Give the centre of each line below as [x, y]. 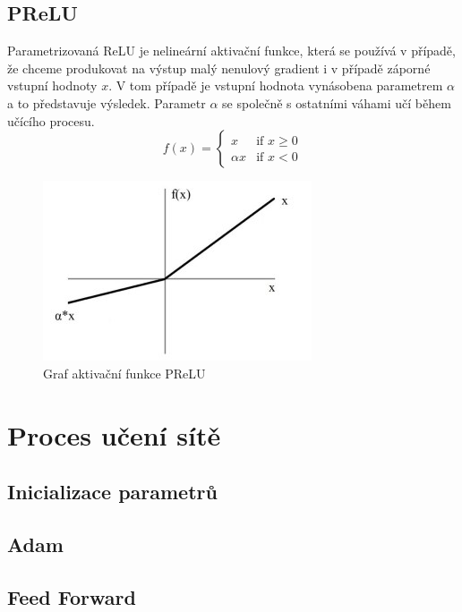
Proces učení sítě [114, 434]
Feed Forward [72, 596]
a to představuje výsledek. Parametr [107, 102]
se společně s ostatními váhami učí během [337, 102]
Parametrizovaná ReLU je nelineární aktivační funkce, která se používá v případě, [231, 51]
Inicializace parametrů [112, 492]
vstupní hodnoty [52, 85]
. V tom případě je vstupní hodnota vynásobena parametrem [276, 85]
